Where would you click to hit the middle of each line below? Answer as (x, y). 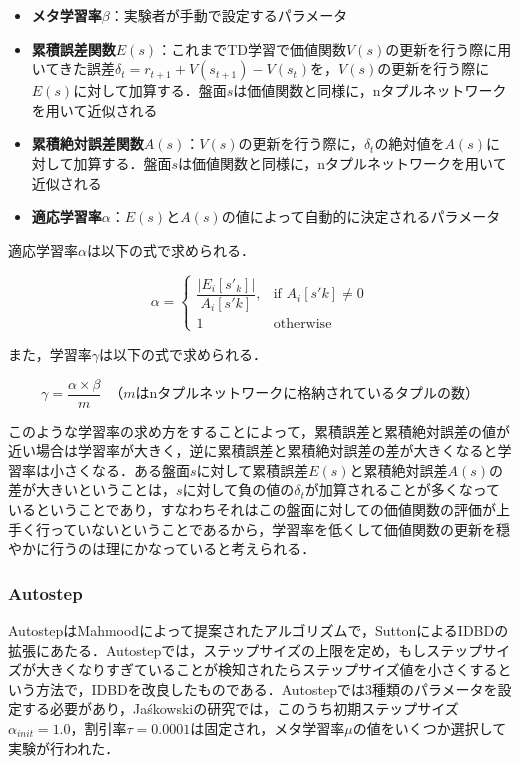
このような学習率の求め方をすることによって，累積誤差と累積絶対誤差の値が (259, 430)
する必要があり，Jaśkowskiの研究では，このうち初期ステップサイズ (240, 708)
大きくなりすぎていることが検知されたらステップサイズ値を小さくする (266, 669)
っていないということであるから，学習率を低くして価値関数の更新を (272, 528)
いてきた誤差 (73, 68)
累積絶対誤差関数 (87, 143)
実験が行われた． (64, 747)
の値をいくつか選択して (429, 727)
